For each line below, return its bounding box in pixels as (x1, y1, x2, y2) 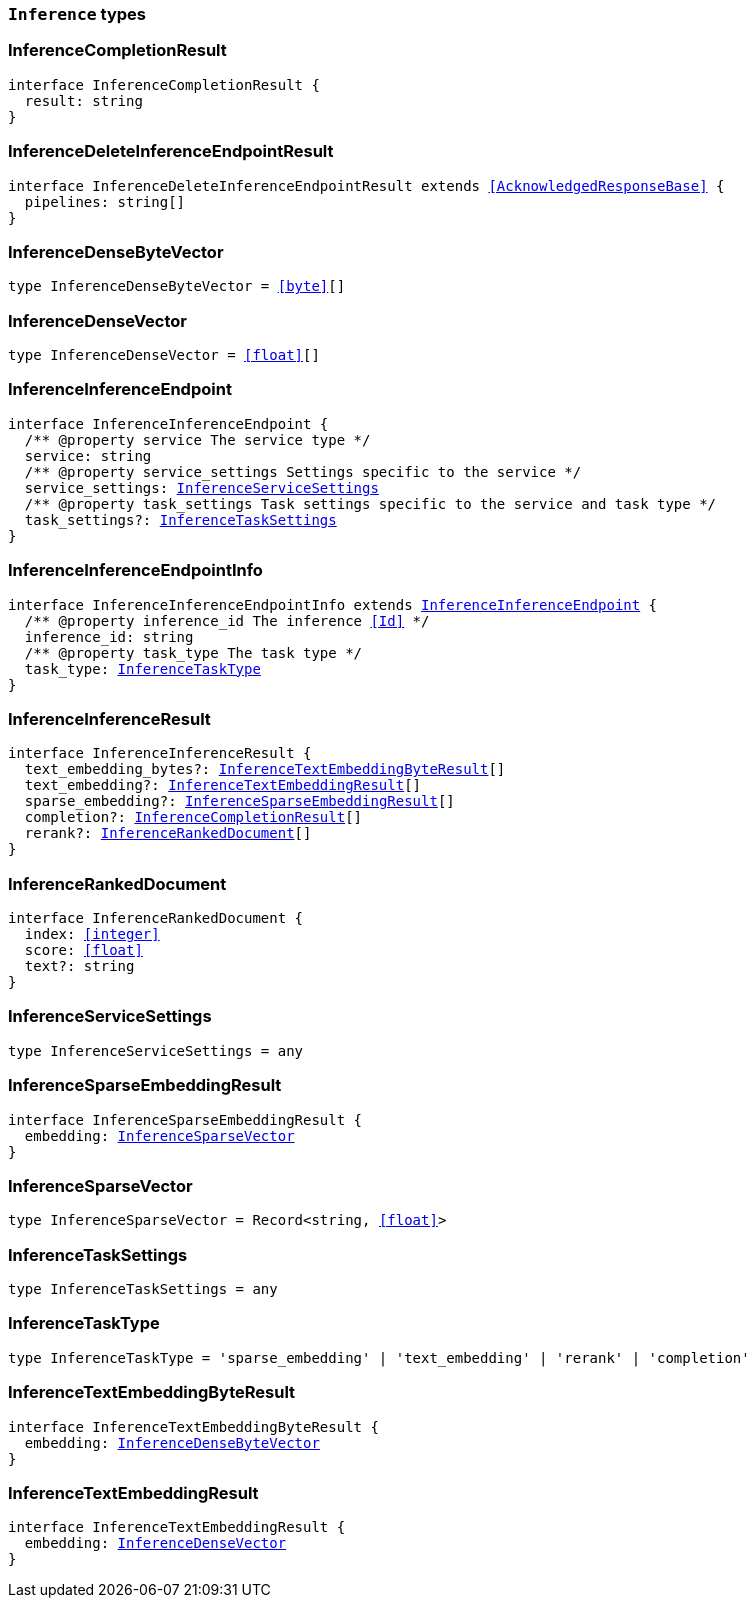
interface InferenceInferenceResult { (8, 745, 312, 762)
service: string (24, 447, 152, 464)
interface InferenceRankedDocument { (8, 910, 304, 926)
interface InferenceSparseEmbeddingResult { (8, 1111, 363, 1128)
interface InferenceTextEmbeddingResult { (8, 1519, 346, 1536)
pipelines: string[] (24, 193, 186, 210)
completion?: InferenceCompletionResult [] (24, 809, 363, 826)
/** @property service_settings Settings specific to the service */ (24, 463, 582, 480)
